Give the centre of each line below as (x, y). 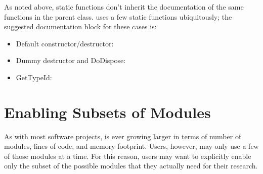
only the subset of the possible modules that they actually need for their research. (131, 166)
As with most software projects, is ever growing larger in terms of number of (123, 136)
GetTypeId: (34, 77)
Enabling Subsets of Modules (107, 112)
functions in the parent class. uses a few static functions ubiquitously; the (118, 16)
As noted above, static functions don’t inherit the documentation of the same (124, 7)
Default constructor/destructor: (65, 43)
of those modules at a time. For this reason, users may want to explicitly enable (128, 156)
